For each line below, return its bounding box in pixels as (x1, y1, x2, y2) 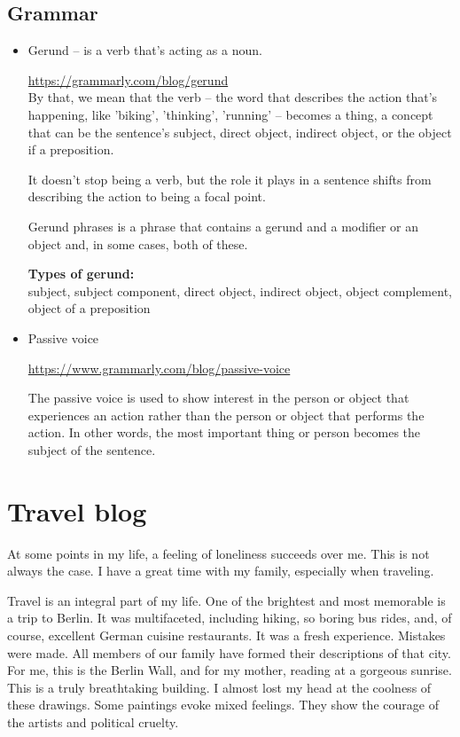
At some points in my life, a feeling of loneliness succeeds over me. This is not (7, 544, 430, 562)
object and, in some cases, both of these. (27, 234, 248, 253)
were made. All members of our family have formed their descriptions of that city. (7, 643, 451, 662)
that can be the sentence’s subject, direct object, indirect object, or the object (27, 122, 452, 141)
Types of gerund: (27, 264, 135, 283)
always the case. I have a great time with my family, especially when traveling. (7, 561, 434, 580)
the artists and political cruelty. (7, 712, 179, 731)
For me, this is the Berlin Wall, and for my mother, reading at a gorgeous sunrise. (7, 661, 452, 679)
